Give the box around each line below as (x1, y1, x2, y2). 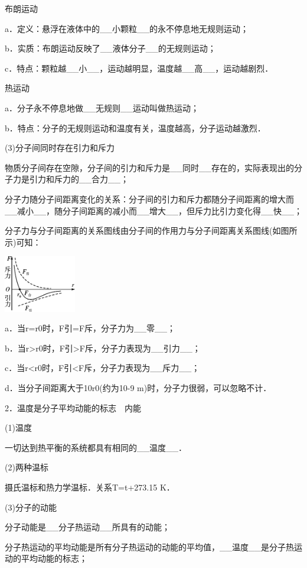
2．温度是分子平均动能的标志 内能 (5, 401, 141, 414)
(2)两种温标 (5, 461, 48, 473)
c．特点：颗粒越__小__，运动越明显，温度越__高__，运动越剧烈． (5, 62, 273, 74)
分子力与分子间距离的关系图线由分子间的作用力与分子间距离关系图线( (5, 224, 273, 237)
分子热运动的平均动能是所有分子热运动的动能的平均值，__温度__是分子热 (5, 540, 294, 553)
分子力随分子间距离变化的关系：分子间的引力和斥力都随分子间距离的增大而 (5, 192, 294, 205)
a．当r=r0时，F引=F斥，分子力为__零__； (5, 322, 176, 334)
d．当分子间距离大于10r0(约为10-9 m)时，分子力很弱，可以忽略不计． (5, 381, 272, 393)
